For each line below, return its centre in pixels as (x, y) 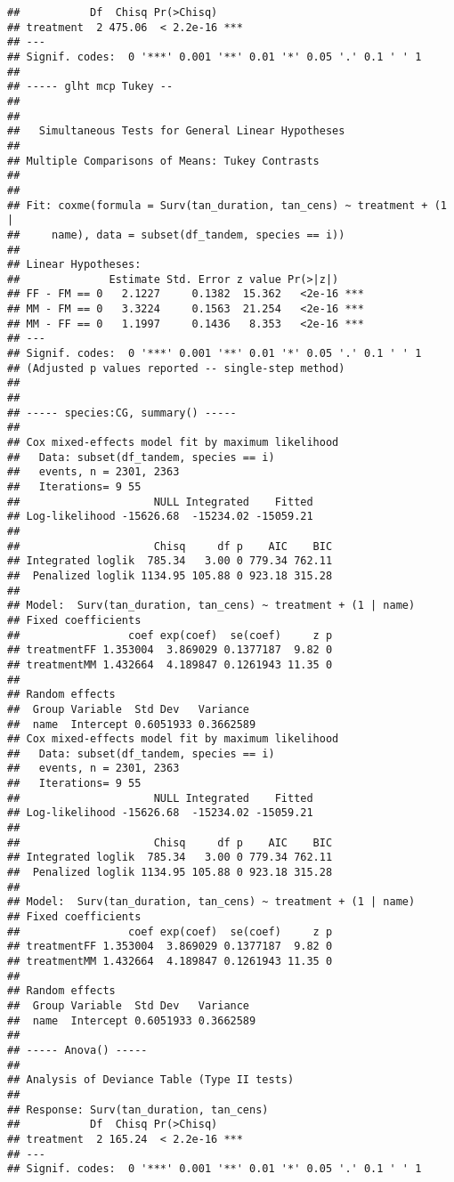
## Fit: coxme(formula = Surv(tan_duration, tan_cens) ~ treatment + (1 (227, 205)
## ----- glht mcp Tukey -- (90, 87)
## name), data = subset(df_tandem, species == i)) (176, 235)
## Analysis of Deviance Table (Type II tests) (151, 1080)
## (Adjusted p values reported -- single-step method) (176, 368)
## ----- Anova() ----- (77, 1050)
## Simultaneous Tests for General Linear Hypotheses (176, 131)
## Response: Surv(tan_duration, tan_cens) (138, 1109)
